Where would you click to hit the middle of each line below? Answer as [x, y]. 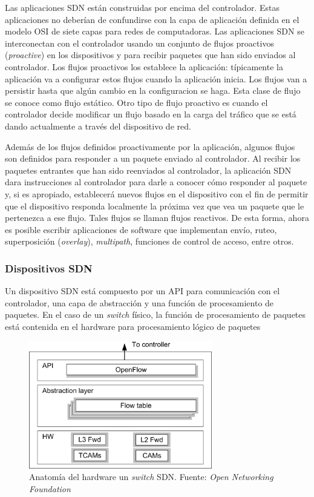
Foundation [50, 488]
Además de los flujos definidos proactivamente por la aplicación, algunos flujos [150, 146]
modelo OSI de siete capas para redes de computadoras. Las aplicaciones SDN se [155, 31]
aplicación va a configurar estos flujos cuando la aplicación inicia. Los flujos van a [156, 78]
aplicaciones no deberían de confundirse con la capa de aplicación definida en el [152, 19]
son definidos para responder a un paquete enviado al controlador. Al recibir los [153, 158]
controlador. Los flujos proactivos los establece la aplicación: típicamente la [144, 66]
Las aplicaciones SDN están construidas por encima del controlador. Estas [142, 7]
